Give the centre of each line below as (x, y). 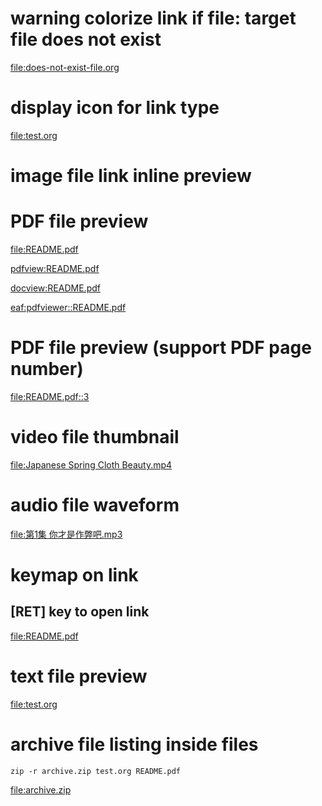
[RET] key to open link (80, 612)
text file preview (79, 676)
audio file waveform (95, 505)
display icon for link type (115, 108)
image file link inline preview (131, 176)
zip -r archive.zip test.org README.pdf (96, 771)
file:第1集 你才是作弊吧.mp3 (66, 534)
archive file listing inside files (134, 744)
